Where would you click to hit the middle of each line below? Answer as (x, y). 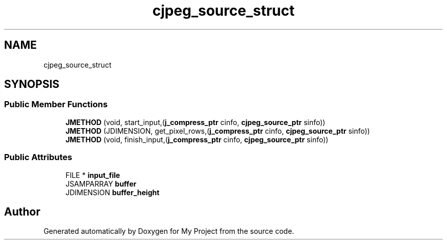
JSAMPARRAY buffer (101, 184)
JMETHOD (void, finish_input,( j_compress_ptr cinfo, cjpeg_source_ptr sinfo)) (197, 139)
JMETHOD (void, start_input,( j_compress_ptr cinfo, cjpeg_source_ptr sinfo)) (195, 122)
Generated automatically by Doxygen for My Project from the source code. (169, 231)
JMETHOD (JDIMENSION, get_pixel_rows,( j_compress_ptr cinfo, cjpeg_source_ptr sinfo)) (218, 131)
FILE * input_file (93, 175)
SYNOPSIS (32, 84)
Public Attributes (38, 157)
